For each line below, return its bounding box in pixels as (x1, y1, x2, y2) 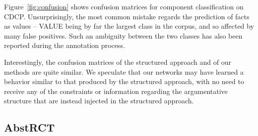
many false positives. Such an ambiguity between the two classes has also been (4, 30, 243, 41)
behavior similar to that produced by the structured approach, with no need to (4, 76, 244, 87)
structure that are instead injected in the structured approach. (4, 95, 194, 106)
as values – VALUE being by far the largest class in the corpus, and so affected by (4, 21, 254, 31)
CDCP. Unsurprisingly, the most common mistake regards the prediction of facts (4, 11, 250, 21)
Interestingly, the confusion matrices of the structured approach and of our (4, 56, 231, 67)
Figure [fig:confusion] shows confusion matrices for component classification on (4, 1, 244, 11)
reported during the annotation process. (4, 40, 125, 50)
